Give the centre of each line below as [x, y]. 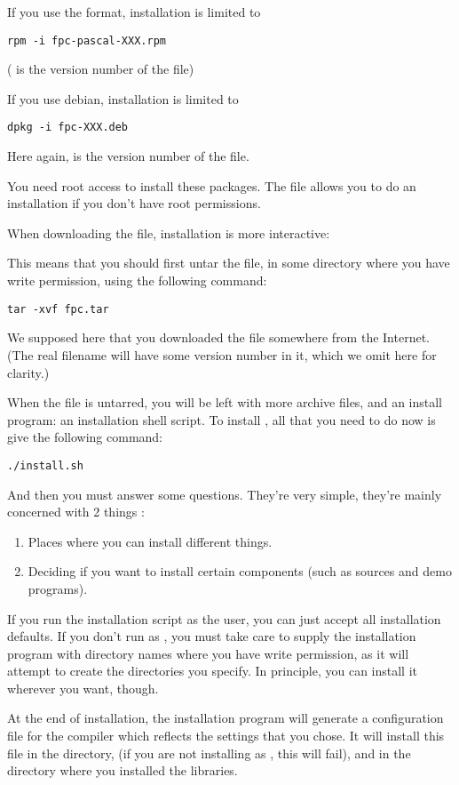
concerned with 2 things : [76, 512]
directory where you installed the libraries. [123, 770]
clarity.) [28, 372]
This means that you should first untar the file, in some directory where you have [229, 263]
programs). [58, 588]
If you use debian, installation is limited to [123, 98]
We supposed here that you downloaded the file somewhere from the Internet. [218, 337]
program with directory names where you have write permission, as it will [208, 653]
